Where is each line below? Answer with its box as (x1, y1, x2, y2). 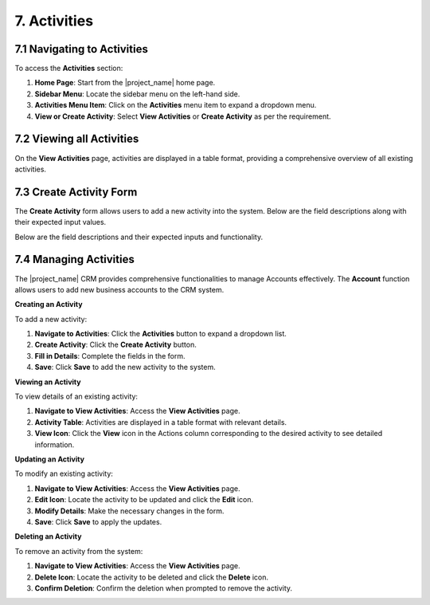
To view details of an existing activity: (14, 391, 139, 402)
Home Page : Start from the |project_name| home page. (34, 78, 216, 88)
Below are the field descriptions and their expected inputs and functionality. (14, 232, 263, 242)
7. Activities (14, 12, 94, 29)
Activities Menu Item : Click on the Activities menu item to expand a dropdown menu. (34, 100, 317, 110)
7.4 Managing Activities (14, 253, 135, 266)
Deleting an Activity (14, 532, 82, 541)
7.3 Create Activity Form (14, 185, 138, 198)
